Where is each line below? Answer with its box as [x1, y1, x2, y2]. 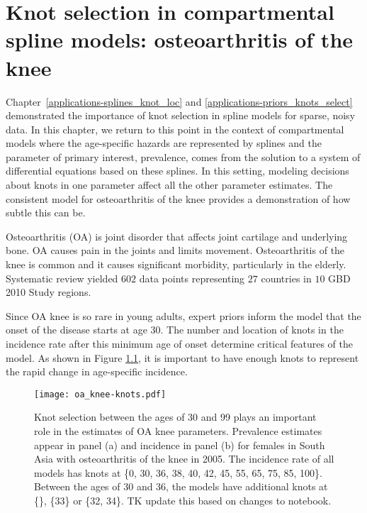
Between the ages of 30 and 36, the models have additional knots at [34, 479, 328, 494]
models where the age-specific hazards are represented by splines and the [6, 136, 322, 150]
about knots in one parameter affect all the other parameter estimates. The [6, 177, 333, 192]
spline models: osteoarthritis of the [6, 25, 354, 54]
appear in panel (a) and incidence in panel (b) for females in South [34, 437, 325, 452]
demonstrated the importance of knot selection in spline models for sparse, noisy [6, 108, 356, 123]
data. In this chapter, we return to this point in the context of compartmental [6, 121, 344, 136]
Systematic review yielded [6, 270, 118, 285]
